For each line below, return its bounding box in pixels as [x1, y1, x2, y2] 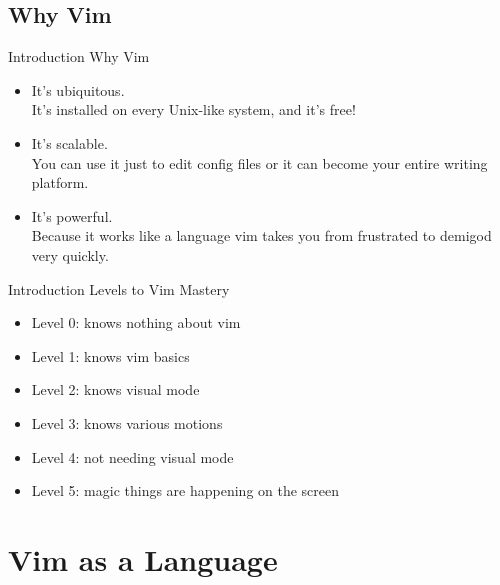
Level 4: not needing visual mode [31, 446, 234, 467]
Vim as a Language [8, 538, 278, 579]
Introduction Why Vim [8, 46, 150, 67]
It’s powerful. [31, 205, 113, 226]
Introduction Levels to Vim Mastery [8, 278, 230, 299]
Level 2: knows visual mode [31, 379, 200, 400]
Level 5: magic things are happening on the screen [31, 480, 340, 501]
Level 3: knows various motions [31, 412, 223, 433]
